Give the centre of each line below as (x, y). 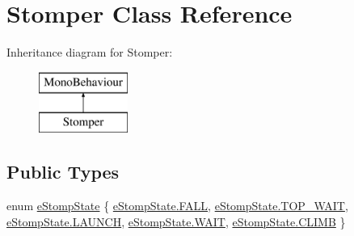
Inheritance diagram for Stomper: (90, 52)
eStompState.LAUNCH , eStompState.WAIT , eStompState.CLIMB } (176, 221)
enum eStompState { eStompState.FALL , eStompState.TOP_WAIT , (177, 206)
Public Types (63, 172)
